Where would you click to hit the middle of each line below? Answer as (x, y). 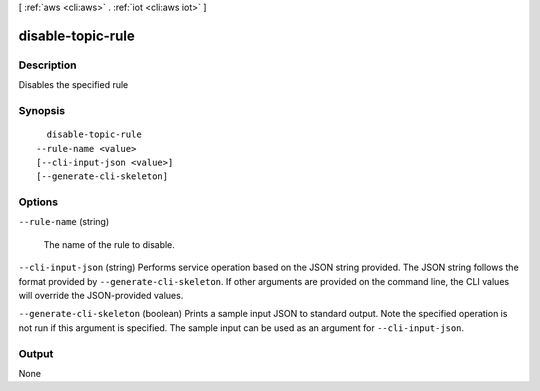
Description (47, 65)
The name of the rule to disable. (109, 244)
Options (38, 202)
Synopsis (41, 110)
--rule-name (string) (64, 222)
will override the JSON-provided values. (101, 295)
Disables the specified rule (73, 85)
